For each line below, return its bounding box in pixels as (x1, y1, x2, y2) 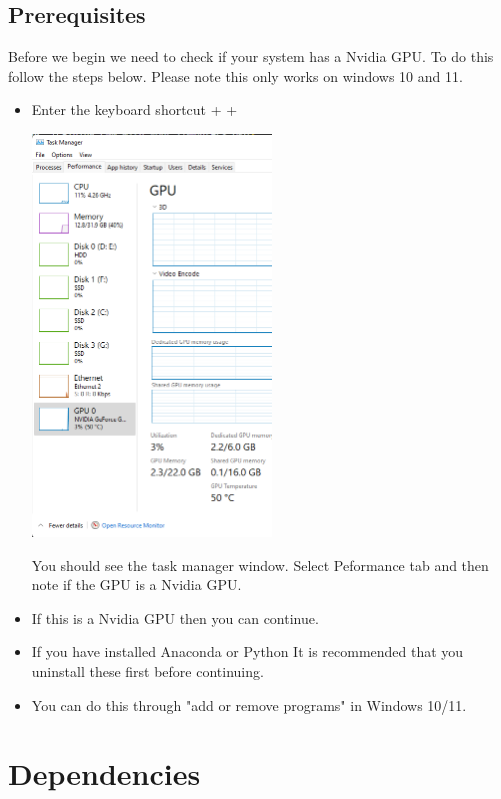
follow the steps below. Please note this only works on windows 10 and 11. (8, 65, 463, 86)
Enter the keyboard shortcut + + (31, 99, 238, 120)
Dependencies (8, 753, 201, 794)
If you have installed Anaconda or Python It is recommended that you (31, 641, 464, 662)
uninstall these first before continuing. (31, 660, 264, 681)
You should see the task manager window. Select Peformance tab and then (31, 554, 489, 575)
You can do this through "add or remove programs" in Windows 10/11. (31, 694, 467, 715)
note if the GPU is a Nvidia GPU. (31, 574, 242, 595)
